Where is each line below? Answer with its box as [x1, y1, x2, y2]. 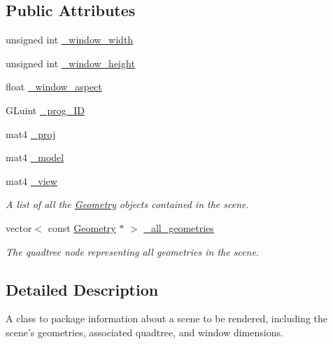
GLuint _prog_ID [6, 102, 85, 117]
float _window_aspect [6, 79, 102, 94]
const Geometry [48, 220, 116, 235]
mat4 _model [6, 150, 64, 165]
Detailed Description [6, 278, 159, 300]
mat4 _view [6, 173, 57, 188]
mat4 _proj [6, 126, 56, 141]
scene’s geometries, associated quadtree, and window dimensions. [6, 324, 283, 339]
